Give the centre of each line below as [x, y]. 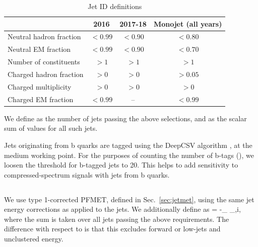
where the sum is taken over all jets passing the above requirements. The [117, 219]
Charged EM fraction [41, 99]
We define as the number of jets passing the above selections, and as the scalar [125, 118]
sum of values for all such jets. [51, 128]
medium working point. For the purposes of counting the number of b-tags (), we [129, 155]
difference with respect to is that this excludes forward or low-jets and [112, 229]
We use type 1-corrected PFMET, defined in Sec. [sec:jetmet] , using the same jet [129, 199]
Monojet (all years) [188, 23]
